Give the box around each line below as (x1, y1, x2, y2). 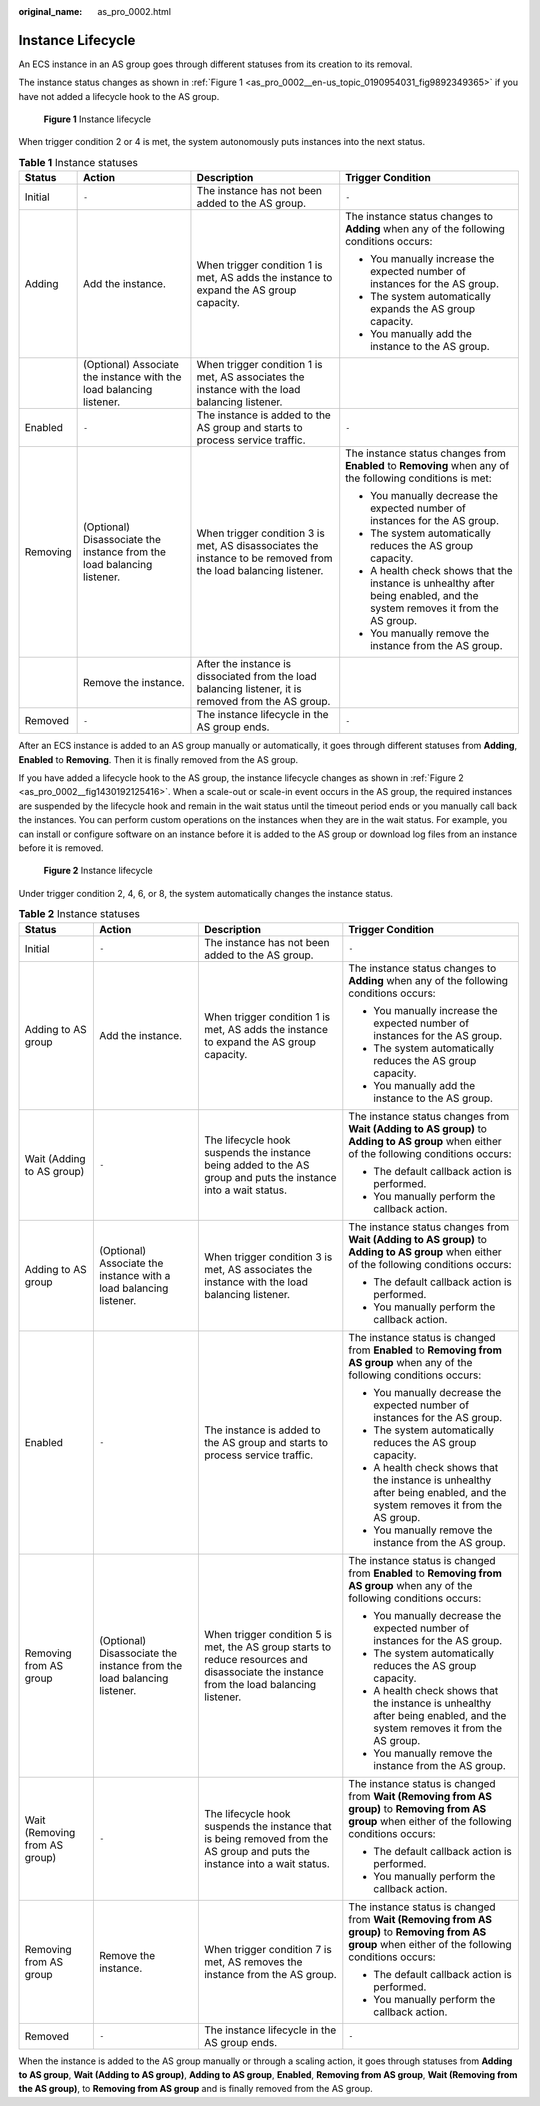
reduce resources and (203, 1652, 309, 1666)
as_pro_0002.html (97, 6, 172, 17)
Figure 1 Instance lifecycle (43, 113, 152, 125)
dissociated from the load (196, 670, 317, 684)
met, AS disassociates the (196, 539, 319, 553)
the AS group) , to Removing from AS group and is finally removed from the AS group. (18, 2083, 374, 2095)
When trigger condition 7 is (203, 1942, 332, 1956)
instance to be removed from (196, 551, 334, 565)
